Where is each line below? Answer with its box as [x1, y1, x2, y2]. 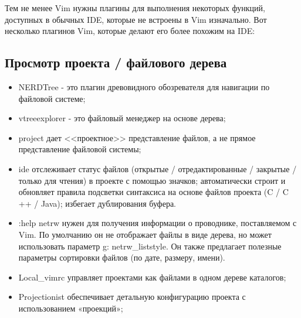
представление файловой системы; [18, 143, 141, 155]
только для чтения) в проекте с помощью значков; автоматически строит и [18, 174, 286, 186]
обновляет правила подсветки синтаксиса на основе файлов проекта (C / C [18, 186, 289, 198]
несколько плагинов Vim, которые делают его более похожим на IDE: [5, 25, 255, 37]
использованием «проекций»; [18, 302, 123, 314]
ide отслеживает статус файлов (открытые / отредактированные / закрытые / [18, 162, 297, 175]
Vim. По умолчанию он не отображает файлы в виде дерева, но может [18, 228, 272, 240]
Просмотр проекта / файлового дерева [5, 53, 227, 71]
